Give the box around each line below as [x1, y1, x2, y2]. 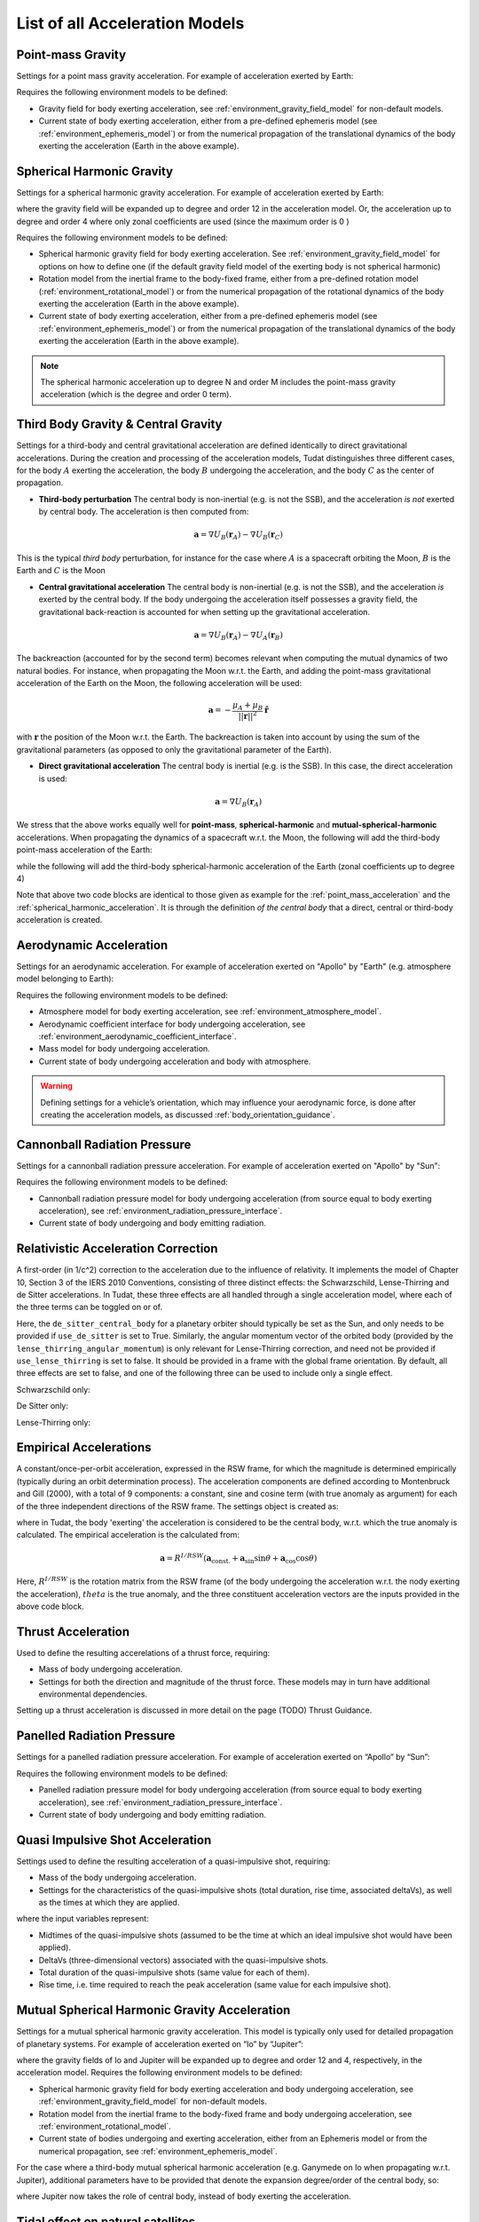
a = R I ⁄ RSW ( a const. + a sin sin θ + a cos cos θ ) [160, 1551, 318, 1565]
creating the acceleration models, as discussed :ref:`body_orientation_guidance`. [40, 1109, 336, 1120]
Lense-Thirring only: [16, 1417, 91, 1427]
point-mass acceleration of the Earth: [16, 844, 153, 855]
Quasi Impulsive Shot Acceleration [16, 1832, 212, 1848]
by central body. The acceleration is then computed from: [38, 507, 249, 517]
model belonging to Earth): [16, 973, 114, 984]
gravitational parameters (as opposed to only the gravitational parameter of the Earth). [16, 744, 332, 755]
